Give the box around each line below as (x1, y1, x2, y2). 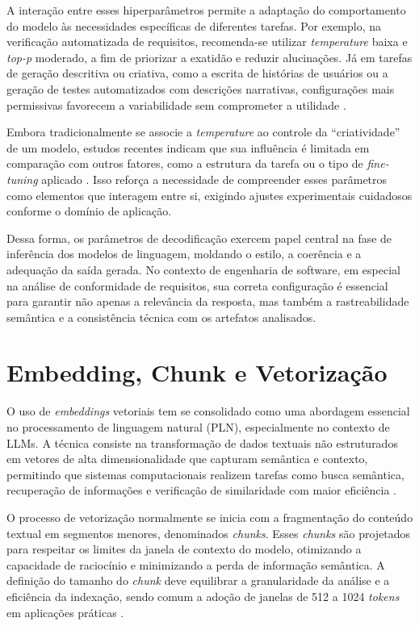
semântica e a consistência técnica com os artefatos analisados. (6, 308, 316, 325)
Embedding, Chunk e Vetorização (6, 356, 388, 389)
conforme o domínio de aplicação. (6, 202, 172, 219)
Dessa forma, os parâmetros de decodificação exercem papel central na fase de (6, 229, 392, 246)
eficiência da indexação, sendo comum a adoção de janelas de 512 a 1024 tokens (6, 587, 400, 604)
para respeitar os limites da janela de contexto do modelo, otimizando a (6, 540, 362, 557)
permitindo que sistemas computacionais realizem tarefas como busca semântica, (6, 465, 404, 482)
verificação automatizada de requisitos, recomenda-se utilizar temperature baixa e (6, 33, 408, 50)
